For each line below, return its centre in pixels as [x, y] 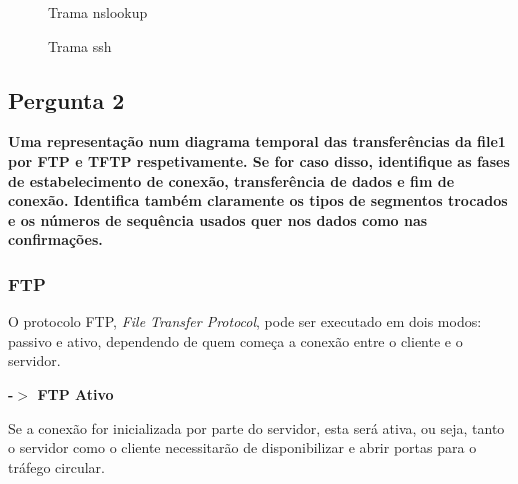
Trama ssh [80, 45]
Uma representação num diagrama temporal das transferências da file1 [257, 141]
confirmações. [55, 239]
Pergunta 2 [66, 99]
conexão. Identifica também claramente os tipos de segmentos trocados [258, 200]
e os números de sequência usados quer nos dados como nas [218, 219]
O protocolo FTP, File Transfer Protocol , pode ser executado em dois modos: [245, 321]
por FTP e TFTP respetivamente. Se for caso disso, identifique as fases [259, 160]
